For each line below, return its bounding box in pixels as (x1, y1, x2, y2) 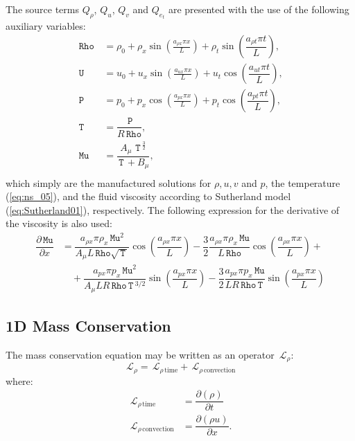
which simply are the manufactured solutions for (6, 175, 211, 190)
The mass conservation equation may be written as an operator (6, 347, 275, 361)
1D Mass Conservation (6, 314, 171, 336)
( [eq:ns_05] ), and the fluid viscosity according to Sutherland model (6, 189, 291, 204)
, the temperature (265, 175, 340, 190)
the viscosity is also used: (6, 216, 112, 231)
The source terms (6, 2, 79, 16)
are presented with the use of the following (168, 2, 349, 16)
